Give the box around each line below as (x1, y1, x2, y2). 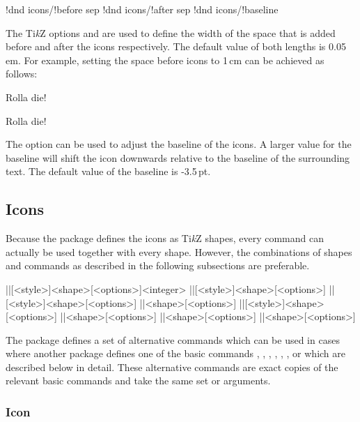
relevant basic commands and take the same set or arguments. (6, 373, 271, 388)
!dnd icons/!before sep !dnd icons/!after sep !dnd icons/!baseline (6, 2, 279, 16)
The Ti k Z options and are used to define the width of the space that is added (6, 25, 336, 40)
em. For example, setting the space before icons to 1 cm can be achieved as (6, 52, 324, 67)
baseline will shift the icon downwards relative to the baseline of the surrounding (6, 150, 350, 165)
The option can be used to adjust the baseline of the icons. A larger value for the (6, 137, 352, 151)
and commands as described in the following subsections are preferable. (6, 258, 310, 273)
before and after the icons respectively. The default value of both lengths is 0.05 (6, 39, 346, 54)
